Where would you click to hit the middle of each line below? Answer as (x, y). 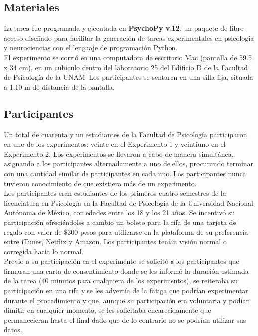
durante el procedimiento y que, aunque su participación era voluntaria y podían (127, 300)
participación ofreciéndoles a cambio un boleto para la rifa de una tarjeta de (120, 222)
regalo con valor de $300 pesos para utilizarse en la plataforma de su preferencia (126, 232)
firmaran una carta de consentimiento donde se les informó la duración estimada (126, 271)
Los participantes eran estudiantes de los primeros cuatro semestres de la (115, 193)
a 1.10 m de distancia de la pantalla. (59, 86)
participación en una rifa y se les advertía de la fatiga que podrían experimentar (126, 290)
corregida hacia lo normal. (44, 251)
